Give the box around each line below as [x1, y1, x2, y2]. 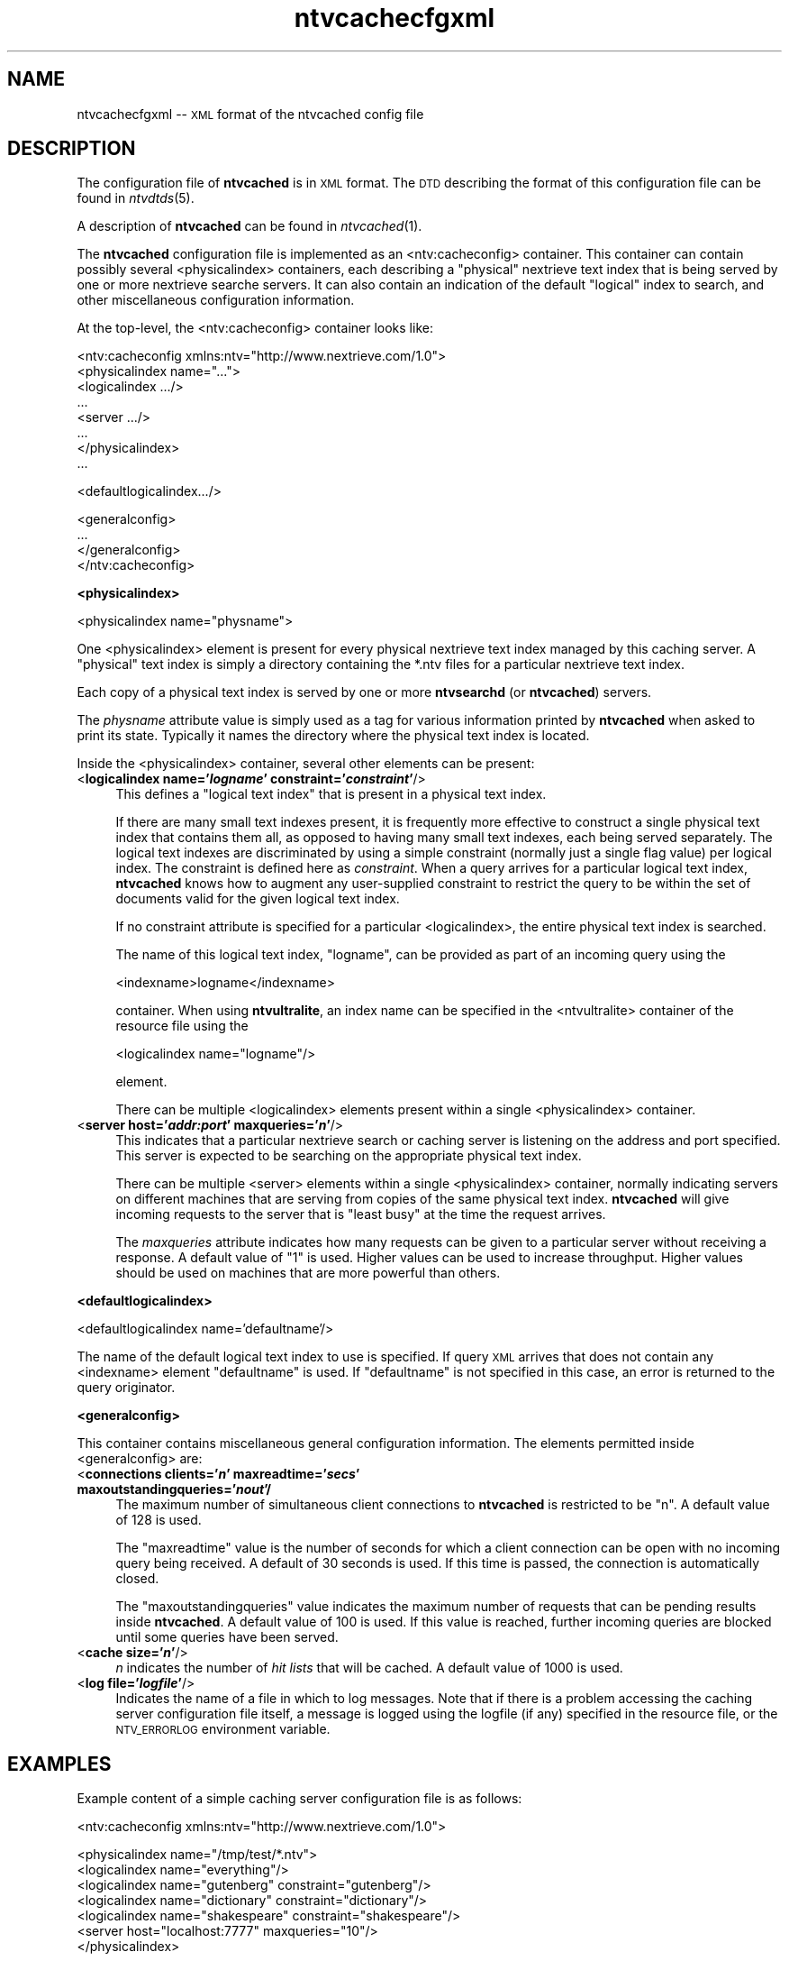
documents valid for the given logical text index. [115, 891, 400, 907]
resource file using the [115, 1018, 249, 1034]
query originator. [77, 1379, 176, 1396]
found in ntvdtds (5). [77, 190, 195, 206]
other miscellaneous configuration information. [77, 292, 355, 308]
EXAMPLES [7, 1752, 112, 1775]
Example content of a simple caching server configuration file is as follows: [77, 1791, 522, 1807]
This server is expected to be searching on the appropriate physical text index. [115, 1148, 582, 1164]
